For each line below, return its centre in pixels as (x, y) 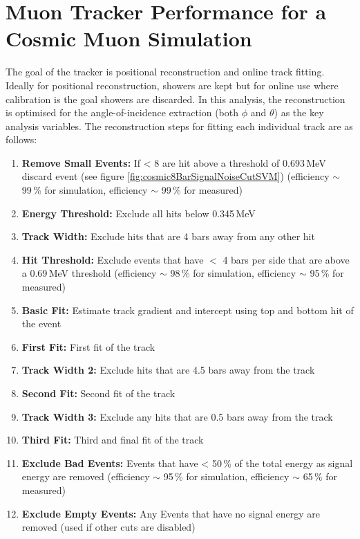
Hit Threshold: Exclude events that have (113, 259)
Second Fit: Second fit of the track (98, 393)
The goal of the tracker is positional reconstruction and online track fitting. (165, 72)
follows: (21, 139)
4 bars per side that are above (286, 259)
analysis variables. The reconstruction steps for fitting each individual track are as (179, 126)
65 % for (320, 476)
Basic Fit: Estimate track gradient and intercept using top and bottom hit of (188, 310)
